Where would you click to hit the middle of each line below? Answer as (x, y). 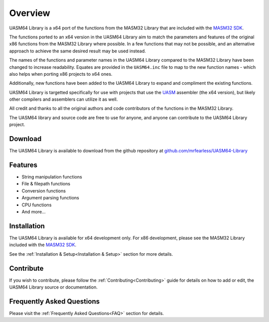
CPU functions (37, 205)
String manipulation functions (52, 177)
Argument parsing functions (50, 198)
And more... (34, 212)
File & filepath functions (46, 184)
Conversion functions (44, 191)
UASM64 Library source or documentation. (54, 287)
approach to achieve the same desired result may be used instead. (78, 51)
